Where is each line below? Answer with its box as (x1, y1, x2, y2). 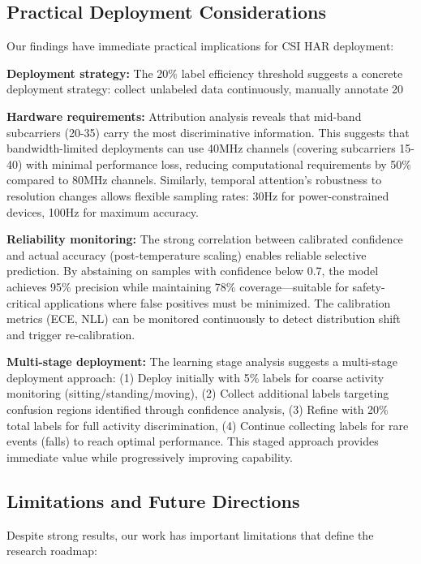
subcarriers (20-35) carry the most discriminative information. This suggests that (6, 123, 410, 140)
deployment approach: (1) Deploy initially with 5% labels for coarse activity (6, 368, 384, 385)
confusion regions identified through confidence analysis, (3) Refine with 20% (6, 401, 389, 418)
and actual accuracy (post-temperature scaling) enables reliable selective (6, 246, 367, 263)
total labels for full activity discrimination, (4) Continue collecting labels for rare (6, 416, 409, 433)
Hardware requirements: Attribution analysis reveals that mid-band (6, 107, 362, 124)
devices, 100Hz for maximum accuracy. (6, 203, 199, 220)
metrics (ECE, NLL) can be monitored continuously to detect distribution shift (6, 310, 401, 327)
